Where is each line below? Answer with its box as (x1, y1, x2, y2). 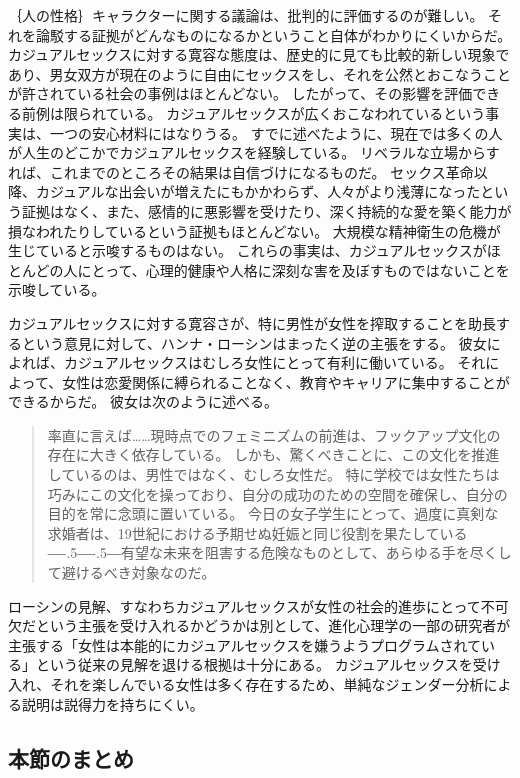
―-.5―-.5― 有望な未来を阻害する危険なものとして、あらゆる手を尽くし (47, 542, 512, 563)
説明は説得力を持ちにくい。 (21, 693, 204, 714)
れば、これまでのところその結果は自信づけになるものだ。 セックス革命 (8, 161, 474, 182)
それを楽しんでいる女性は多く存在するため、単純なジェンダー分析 (50, 674, 484, 694)
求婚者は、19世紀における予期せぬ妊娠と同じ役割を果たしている (47, 522, 468, 543)
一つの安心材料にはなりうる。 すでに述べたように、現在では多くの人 (49, 122, 503, 143)
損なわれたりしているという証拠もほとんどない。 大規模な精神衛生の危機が (8, 220, 501, 241)
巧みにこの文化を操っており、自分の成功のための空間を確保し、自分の (47, 483, 508, 504)
